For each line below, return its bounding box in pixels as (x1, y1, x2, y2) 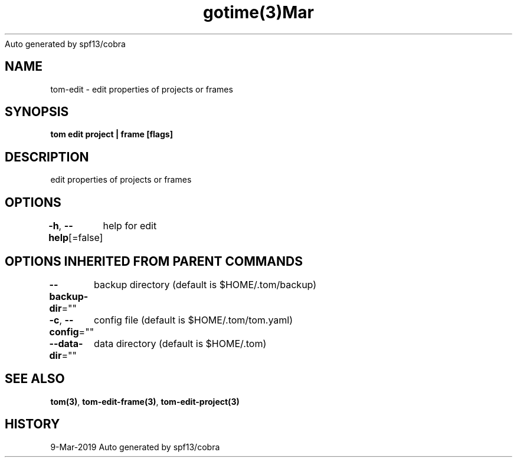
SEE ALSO (5, 371, 65, 387)
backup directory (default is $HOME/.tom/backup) (94, 278, 317, 291)
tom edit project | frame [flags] (50, 129, 173, 140)
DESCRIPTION (5, 149, 89, 164)
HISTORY (5, 417, 60, 432)
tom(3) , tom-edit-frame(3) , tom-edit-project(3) (50, 396, 240, 407)
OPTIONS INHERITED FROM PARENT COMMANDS (5, 253, 303, 269)
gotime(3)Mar (203, 2, 314, 22)
